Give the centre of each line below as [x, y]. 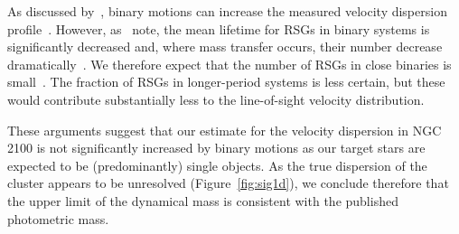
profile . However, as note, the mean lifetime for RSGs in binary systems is [219, 28]
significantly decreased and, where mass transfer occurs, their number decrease [225, 47]
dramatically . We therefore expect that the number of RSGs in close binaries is [229, 64]
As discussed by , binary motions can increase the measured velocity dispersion [227, 11]
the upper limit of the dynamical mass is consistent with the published [203, 200]
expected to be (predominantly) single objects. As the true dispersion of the [217, 165]
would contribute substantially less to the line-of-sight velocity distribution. [216, 99]
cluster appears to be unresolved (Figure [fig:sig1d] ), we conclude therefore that [228, 183]
